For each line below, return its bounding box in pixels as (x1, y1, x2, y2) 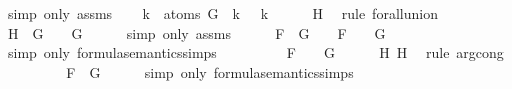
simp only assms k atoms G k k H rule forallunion (7, 3, 438, 23)
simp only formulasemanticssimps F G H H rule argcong (7, 42, 504, 63)
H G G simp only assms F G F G (7, 22, 386, 43)
